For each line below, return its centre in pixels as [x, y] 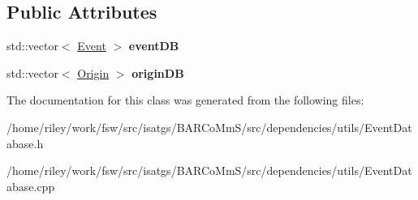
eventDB [154, 46]
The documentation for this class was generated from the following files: [185, 100]
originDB [158, 72]
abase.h [25, 143]
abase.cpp [31, 186]
